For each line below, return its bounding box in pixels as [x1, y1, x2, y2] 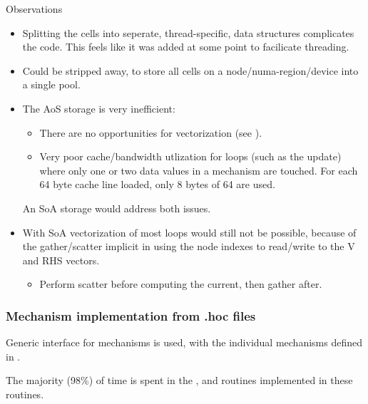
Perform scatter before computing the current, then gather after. [39, 276, 322, 291]
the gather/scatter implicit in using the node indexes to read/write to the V [22, 239, 355, 254]
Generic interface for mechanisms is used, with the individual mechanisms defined [6, 335, 362, 350]
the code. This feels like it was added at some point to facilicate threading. [22, 39, 349, 54]
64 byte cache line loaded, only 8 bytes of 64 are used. [39, 177, 275, 192]
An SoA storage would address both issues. [22, 200, 211, 215]
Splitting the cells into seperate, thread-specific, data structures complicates [22, 25, 354, 40]
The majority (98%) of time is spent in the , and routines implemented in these [6, 373, 353, 388]
